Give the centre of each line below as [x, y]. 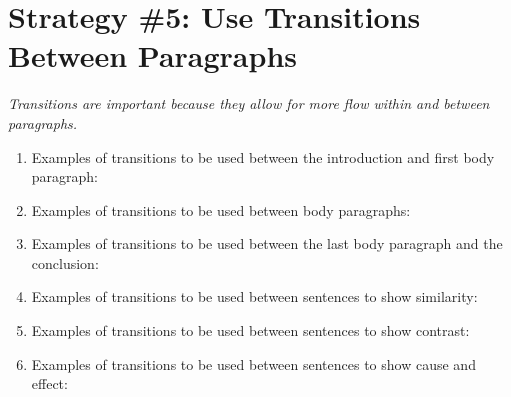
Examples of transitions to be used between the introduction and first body [263, 156]
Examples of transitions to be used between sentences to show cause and [253, 363]
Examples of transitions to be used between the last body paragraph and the [267, 243]
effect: [49, 383]
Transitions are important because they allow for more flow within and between [249, 103]
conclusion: [65, 262]
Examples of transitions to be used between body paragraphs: [221, 209]
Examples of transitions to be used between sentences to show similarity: [254, 296]
